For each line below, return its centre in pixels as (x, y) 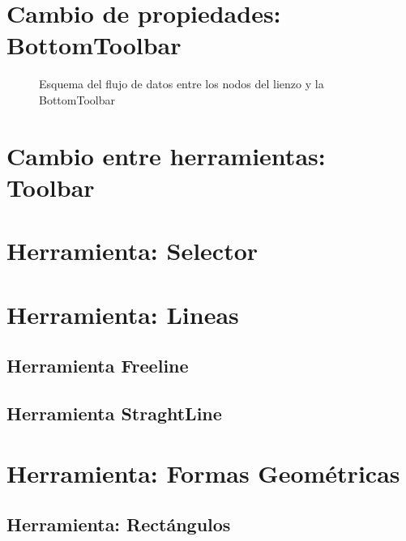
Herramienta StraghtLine (114, 413)
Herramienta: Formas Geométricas (203, 473)
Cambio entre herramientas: (166, 155)
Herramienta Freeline (98, 366)
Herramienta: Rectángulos (119, 524)
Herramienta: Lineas (123, 314)
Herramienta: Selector (132, 251)
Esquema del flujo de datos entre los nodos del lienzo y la (182, 84)
